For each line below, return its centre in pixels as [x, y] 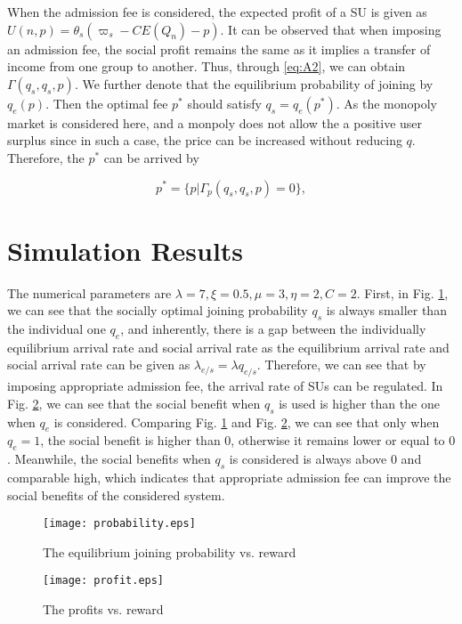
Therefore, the [46, 157]
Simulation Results [126, 250]
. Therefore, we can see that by [341, 365]
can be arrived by [151, 157]
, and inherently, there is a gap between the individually [273, 329]
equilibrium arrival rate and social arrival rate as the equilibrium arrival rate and [228, 347]
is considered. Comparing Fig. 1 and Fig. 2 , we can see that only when [247, 421]
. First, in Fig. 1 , [402, 292]
